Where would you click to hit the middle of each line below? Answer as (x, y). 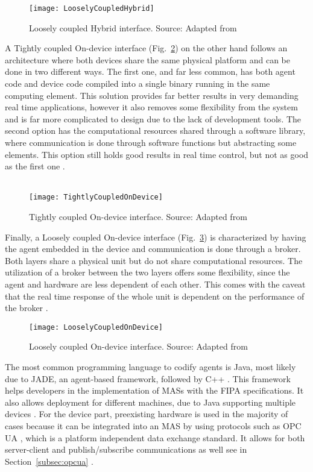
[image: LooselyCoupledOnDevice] (96, 327)
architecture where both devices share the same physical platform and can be (147, 59)
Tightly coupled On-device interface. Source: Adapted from (138, 217)
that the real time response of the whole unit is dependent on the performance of (155, 296)
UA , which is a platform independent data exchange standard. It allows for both (155, 437)
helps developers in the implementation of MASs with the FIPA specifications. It (154, 390)
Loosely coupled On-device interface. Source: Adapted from (138, 346)
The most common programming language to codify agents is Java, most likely (150, 367)
